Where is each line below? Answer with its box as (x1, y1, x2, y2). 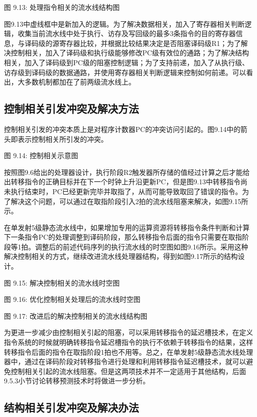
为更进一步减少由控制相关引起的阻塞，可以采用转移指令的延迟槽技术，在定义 (4, 327, 253, 337)
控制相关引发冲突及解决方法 (4, 101, 139, 116)
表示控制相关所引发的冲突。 (17, 133, 108, 144)
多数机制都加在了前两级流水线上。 (24, 77, 135, 87)
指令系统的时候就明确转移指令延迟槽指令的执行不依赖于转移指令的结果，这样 (4, 337, 253, 347)
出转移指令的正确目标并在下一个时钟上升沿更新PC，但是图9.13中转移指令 (4, 176, 241, 187)
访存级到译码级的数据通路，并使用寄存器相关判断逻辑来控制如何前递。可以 (4, 67, 246, 77)
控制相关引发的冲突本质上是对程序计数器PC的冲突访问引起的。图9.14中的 (4, 124, 241, 134)
